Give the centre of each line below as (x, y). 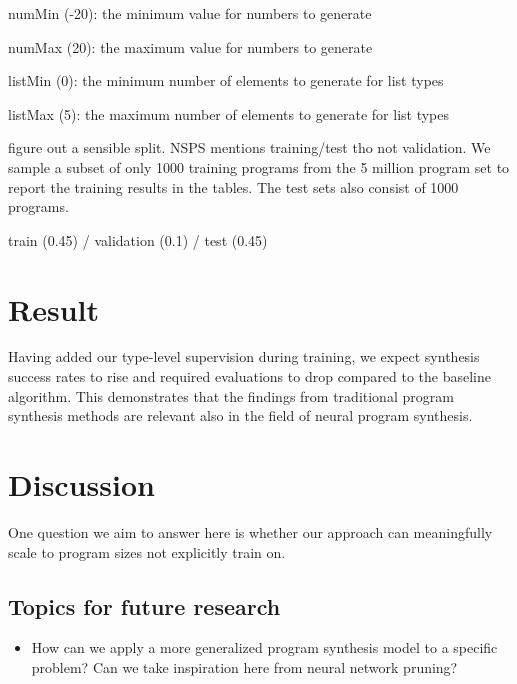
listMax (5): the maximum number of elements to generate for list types (228, 113)
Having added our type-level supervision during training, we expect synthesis (244, 356)
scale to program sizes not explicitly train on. (147, 551)
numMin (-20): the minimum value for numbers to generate (190, 13)
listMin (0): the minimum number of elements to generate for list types (226, 80)
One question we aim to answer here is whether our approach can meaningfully (250, 531)
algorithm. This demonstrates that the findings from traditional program (231, 395)
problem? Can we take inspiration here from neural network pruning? (244, 666)
